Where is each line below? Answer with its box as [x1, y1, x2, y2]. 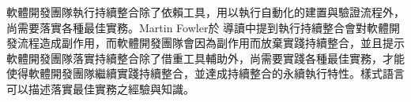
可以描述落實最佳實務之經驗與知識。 [6, 80, 194, 97]
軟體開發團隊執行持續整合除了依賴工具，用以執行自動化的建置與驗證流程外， [6, 4, 405, 20]
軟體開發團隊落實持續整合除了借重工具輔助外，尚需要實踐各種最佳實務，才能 [6, 49, 405, 66]
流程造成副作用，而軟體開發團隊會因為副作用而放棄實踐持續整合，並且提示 [17, 35, 405, 51]
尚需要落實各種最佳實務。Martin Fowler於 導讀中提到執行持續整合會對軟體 [6, 19, 390, 35]
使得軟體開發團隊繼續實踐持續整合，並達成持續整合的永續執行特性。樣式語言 [6, 65, 405, 82]
